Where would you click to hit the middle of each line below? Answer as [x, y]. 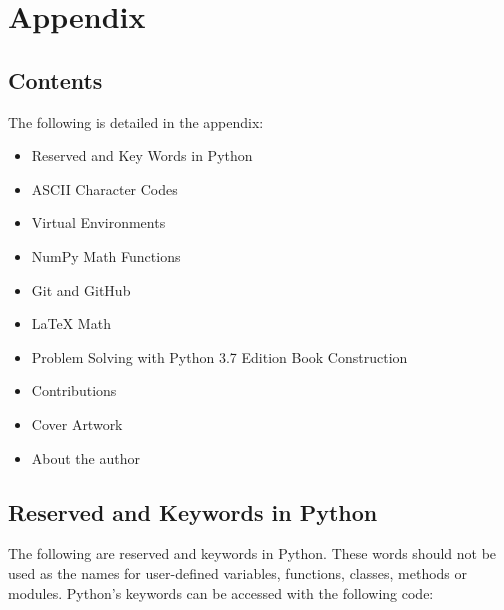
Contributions [74, 390]
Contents [55, 79]
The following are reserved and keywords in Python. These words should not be [252, 553]
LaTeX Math [71, 323]
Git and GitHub [81, 289]
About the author [85, 457]
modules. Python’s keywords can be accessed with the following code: [221, 592]
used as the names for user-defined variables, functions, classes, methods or [238, 572]
